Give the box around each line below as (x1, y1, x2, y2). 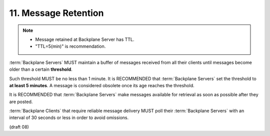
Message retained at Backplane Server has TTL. (35, 36, 134, 42)
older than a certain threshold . (9, 66, 72, 72)
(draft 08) (9, 124, 29, 130)
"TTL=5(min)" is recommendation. (35, 43, 106, 49)
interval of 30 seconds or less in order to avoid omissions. (9, 115, 129, 121)
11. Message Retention (9, 7, 104, 18)
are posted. (9, 99, 33, 105)
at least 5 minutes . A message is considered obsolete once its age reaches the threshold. (9, 82, 194, 88)
